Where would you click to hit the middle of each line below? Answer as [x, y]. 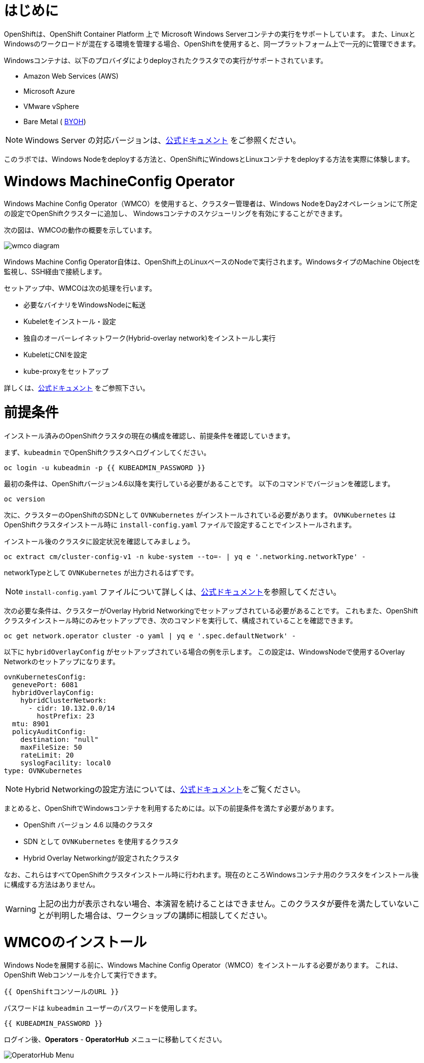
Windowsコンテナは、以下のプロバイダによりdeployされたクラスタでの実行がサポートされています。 [166, 60]
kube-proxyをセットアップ [66, 371]
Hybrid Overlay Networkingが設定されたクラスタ [101, 858]
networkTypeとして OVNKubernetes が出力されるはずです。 [101, 572]
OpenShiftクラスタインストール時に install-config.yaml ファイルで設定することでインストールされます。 [180, 524]
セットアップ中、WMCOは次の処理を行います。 [80, 288]
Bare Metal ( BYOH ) [55, 121]
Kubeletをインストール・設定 [70, 322]
